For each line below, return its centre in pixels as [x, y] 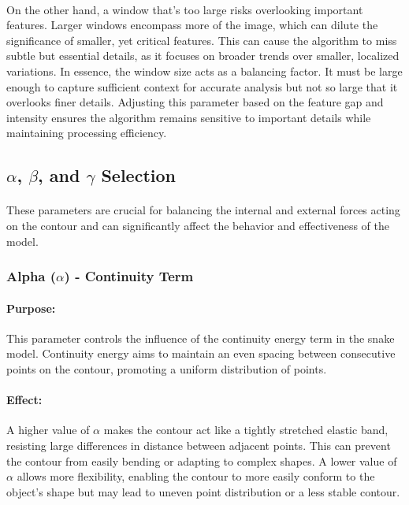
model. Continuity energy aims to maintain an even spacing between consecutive [201, 353]
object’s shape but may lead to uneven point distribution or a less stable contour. [203, 491]
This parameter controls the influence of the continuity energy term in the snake [201, 338]
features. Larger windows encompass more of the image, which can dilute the [192, 25]
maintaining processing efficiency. [87, 133]
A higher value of [48, 430]
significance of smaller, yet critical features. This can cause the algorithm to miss [202, 40]
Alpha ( [32, 276]
